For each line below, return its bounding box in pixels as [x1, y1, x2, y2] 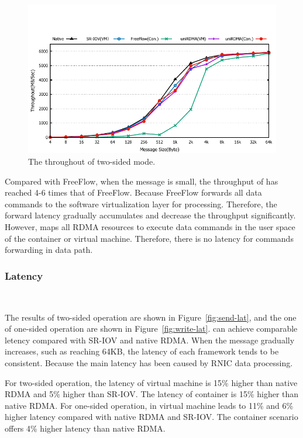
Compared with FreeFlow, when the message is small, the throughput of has [5, 175, 278, 187]
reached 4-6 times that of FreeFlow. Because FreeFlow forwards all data [5, 186, 262, 199]
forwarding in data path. [5, 244, 93, 256]
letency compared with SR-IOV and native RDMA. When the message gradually [5, 333, 295, 346]
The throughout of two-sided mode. [28, 155, 156, 167]
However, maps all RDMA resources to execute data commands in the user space [5, 220, 295, 232]
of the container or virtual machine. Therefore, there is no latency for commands [5, 232, 294, 244]
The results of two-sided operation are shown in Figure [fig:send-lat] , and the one [5, 311, 297, 323]
